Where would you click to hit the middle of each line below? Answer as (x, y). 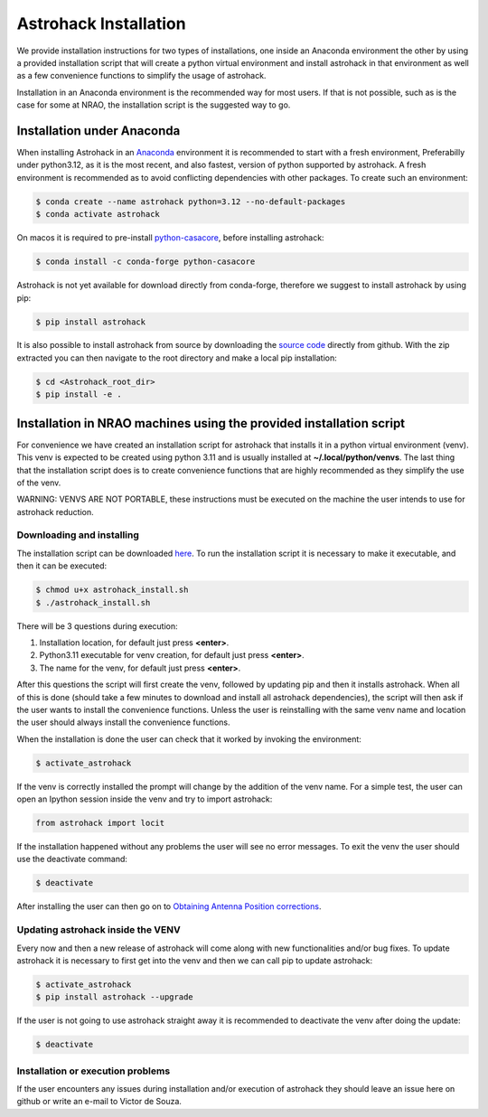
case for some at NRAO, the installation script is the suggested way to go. (154, 105)
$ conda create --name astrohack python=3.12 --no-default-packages (191, 202)
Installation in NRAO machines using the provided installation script (211, 423)
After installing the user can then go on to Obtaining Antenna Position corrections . (169, 906)
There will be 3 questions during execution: (97, 626)
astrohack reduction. (55, 512)
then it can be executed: (62, 566)
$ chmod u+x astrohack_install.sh (112, 590)
